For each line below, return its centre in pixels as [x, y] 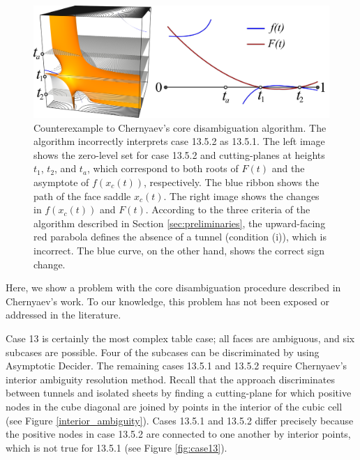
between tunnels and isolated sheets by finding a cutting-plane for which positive [179, 393]
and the [288, 168]
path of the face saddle [82, 195]
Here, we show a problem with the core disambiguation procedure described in [173, 287]
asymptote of [61, 182]
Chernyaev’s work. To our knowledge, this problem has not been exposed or [168, 301]
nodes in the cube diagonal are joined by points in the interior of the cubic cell [174, 406]
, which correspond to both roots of [163, 168]
